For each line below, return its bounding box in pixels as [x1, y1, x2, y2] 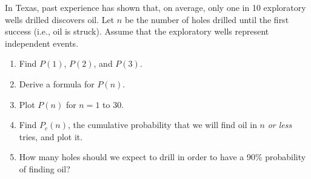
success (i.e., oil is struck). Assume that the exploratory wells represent [5, 25, 269, 38]
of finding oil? [19, 162, 70, 175]
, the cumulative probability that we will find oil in [67, 118, 257, 131]
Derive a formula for [19, 77, 95, 90]
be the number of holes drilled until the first [124, 13, 289, 25]
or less [267, 118, 292, 131]
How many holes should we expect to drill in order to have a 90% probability [19, 150, 306, 163]
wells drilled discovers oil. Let [5, 13, 115, 25]
